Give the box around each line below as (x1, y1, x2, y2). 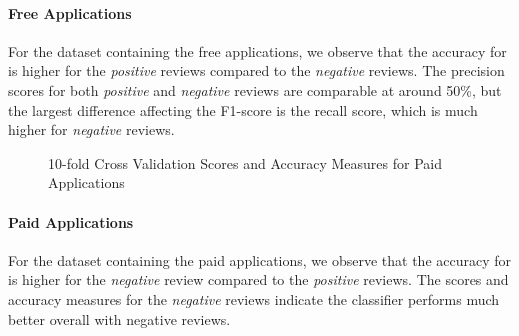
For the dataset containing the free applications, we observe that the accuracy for (8, 40, 507, 61)
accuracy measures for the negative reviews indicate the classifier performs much (8, 288, 500, 309)
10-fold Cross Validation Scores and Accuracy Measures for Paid (48, 152, 442, 173)
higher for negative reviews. (8, 119, 175, 140)
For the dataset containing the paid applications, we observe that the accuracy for (8, 249, 512, 270)
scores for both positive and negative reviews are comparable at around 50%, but (8, 79, 502, 100)
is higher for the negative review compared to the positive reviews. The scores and (8, 269, 509, 290)
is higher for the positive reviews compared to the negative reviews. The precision (8, 60, 505, 81)
